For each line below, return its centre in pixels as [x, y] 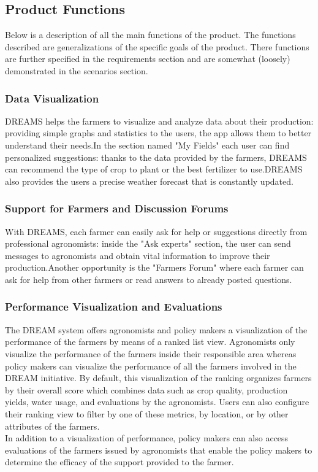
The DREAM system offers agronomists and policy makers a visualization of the [156, 329]
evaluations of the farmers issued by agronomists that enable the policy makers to [159, 450]
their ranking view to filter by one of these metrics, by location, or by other [147, 413]
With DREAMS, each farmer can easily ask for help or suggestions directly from [156, 231]
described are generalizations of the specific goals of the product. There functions [157, 46]
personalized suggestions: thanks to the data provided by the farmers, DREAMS [156, 157]
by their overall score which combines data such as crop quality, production [146, 389]
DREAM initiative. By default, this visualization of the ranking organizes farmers [158, 378]
